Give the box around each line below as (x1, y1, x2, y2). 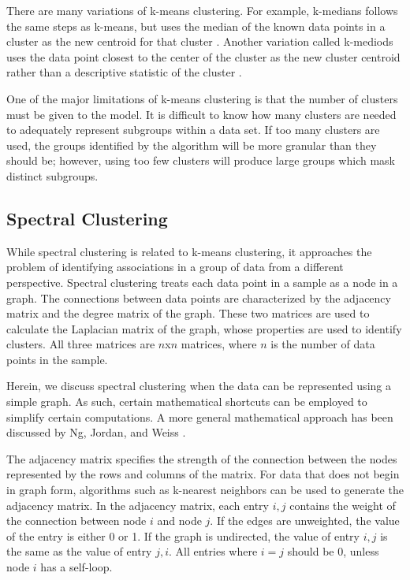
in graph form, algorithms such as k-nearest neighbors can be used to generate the (6, 481, 404, 498)
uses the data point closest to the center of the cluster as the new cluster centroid (6, 48, 401, 65)
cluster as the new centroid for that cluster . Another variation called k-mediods (6, 33, 393, 50)
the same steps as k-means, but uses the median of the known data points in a (6, 17, 386, 34)
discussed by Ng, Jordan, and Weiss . (6, 424, 186, 441)
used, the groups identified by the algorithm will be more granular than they (6, 136, 377, 153)
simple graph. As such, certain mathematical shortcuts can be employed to (6, 393, 367, 410)
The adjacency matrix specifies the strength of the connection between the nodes (6, 450, 397, 467)
